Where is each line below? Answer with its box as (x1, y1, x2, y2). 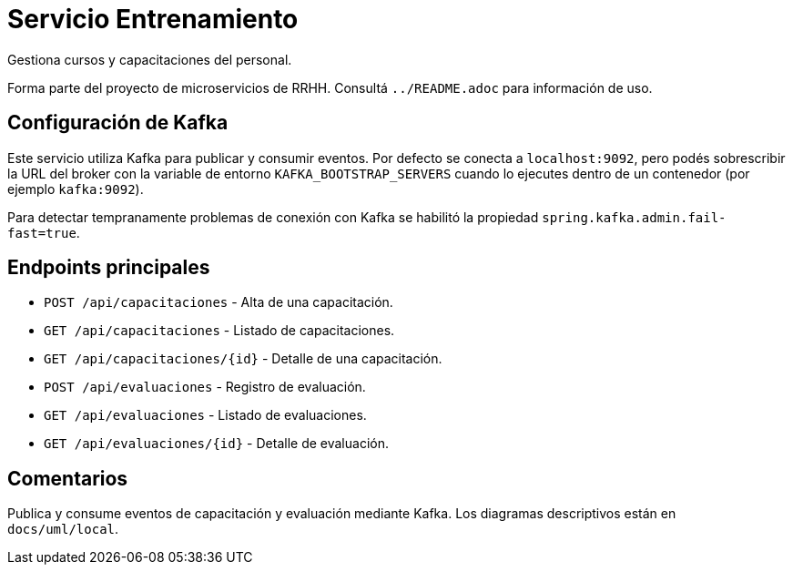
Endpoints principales (7, 256, 210, 280)
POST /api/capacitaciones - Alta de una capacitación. (44, 294, 393, 311)
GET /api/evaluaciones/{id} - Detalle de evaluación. (44, 435, 389, 452)
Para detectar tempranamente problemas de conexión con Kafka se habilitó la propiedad (7, 209, 539, 225)
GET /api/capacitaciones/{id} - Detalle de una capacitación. (44, 351, 442, 367)
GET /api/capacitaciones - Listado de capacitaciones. (44, 322, 395, 339)
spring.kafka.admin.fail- (542, 209, 727, 225)
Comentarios (7, 466, 128, 490)
